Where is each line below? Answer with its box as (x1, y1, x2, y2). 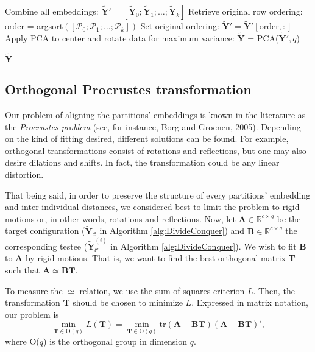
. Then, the (253, 284, 295, 297)
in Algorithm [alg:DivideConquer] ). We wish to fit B (110, 239, 306, 252)
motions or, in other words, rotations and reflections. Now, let (5, 212, 236, 225)
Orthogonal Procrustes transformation (5, 80, 252, 99)
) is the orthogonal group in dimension (43, 334, 187, 347)
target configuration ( (5, 224, 85, 237)
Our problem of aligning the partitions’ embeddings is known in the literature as (5, 108, 306, 121)
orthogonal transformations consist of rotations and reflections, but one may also (5, 144, 306, 157)
